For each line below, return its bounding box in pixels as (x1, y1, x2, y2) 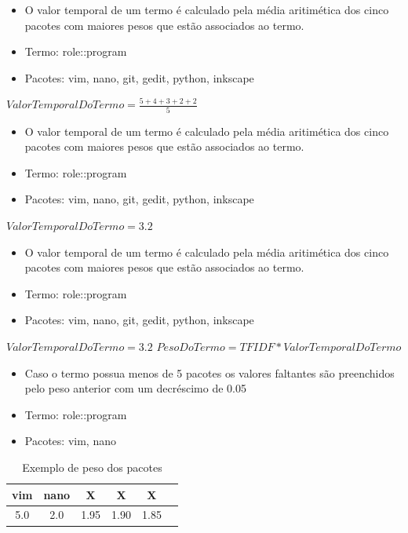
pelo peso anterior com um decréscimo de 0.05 (24, 380, 246, 396)
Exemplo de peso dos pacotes (22, 459, 162, 475)
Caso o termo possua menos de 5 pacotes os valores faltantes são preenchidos (24, 364, 395, 381)
